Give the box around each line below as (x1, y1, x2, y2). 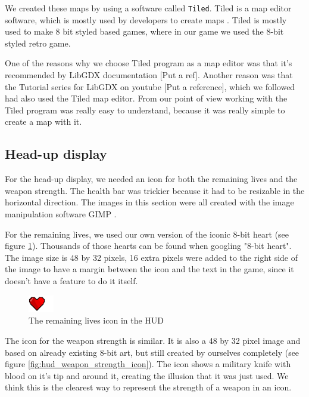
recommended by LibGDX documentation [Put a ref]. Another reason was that (5, 69, 293, 81)
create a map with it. (5, 115, 82, 128)
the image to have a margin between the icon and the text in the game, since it (5, 263, 294, 275)
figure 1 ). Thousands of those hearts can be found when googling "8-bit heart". (5, 239, 292, 252)
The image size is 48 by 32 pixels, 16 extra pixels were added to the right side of (5, 251, 298, 263)
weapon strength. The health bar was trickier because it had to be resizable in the (5, 184, 305, 196)
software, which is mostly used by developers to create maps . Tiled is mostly (5, 13, 287, 26)
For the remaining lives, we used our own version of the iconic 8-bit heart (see (5, 227, 289, 240)
